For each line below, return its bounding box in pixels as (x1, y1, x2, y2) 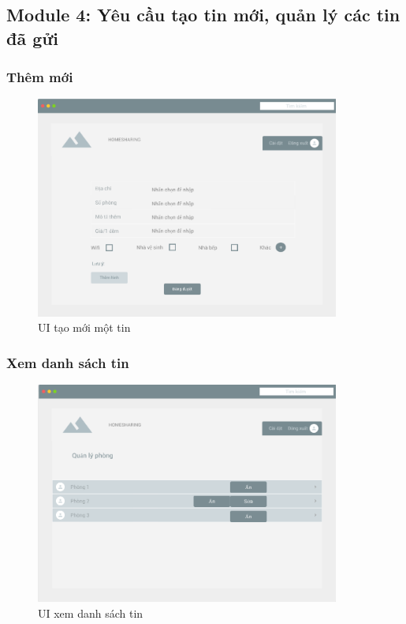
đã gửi (6, 25, 59, 50)
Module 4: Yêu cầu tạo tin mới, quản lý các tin (6, 2, 400, 27)
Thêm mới (6, 67, 73, 87)
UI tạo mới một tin (38, 319, 131, 336)
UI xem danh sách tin (38, 604, 143, 621)
